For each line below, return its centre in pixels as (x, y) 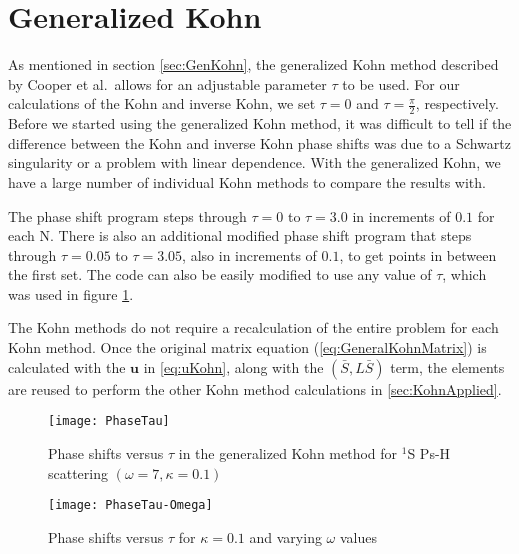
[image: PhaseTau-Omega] (130, 505)
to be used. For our (401, 83)
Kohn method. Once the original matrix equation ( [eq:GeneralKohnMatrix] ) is (247, 347)
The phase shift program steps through (127, 215)
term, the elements (447, 366)
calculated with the (67, 366)
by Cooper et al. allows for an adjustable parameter (167, 83)
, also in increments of (249, 254)
